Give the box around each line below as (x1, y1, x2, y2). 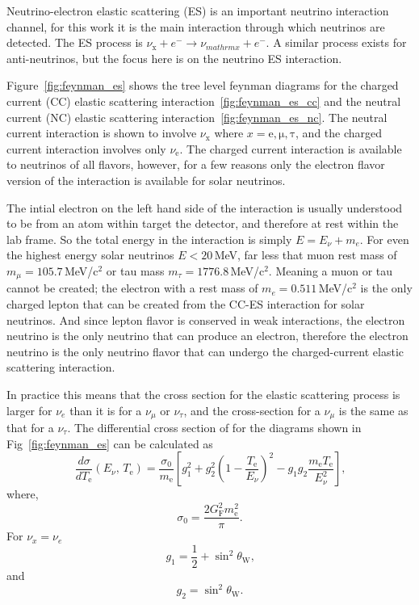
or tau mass (106, 262, 165, 279)
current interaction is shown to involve (6, 124, 197, 141)
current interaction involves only (6, 140, 166, 157)
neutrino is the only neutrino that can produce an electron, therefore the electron (6, 327, 409, 344)
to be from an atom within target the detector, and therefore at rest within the (6, 215, 399, 232)
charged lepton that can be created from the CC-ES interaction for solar (6, 295, 365, 312)
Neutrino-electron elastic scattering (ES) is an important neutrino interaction (6, 2, 389, 19)
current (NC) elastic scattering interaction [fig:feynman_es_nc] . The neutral (6, 108, 388, 125)
